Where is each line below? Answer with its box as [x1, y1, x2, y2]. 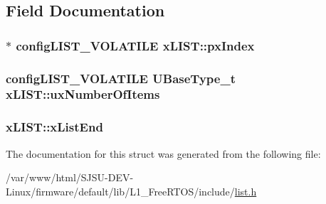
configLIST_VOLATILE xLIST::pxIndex [16, 36, 255, 54]
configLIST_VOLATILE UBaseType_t [6, 69, 236, 87]
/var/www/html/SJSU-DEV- [6, 170, 134, 185]
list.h [234, 183, 257, 198]
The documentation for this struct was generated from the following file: [6, 146, 321, 161]
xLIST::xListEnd [6, 118, 103, 136]
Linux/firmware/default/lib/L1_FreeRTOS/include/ [6, 183, 235, 198]
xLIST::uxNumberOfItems [6, 85, 160, 103]
